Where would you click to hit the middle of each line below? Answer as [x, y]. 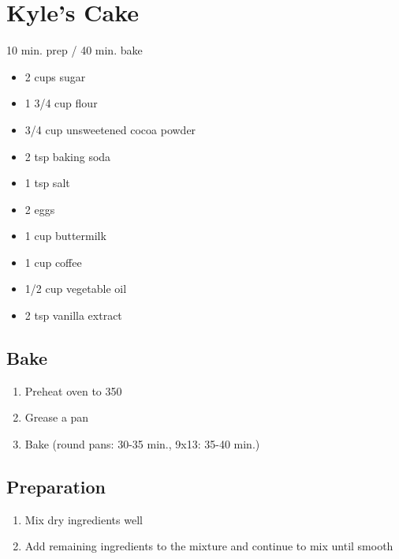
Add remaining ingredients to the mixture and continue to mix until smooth [209, 546]
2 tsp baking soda [68, 156]
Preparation [56, 487]
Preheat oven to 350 [73, 390]
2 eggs [40, 209]
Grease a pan [57, 417]
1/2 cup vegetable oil [76, 289]
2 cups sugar [55, 76]
